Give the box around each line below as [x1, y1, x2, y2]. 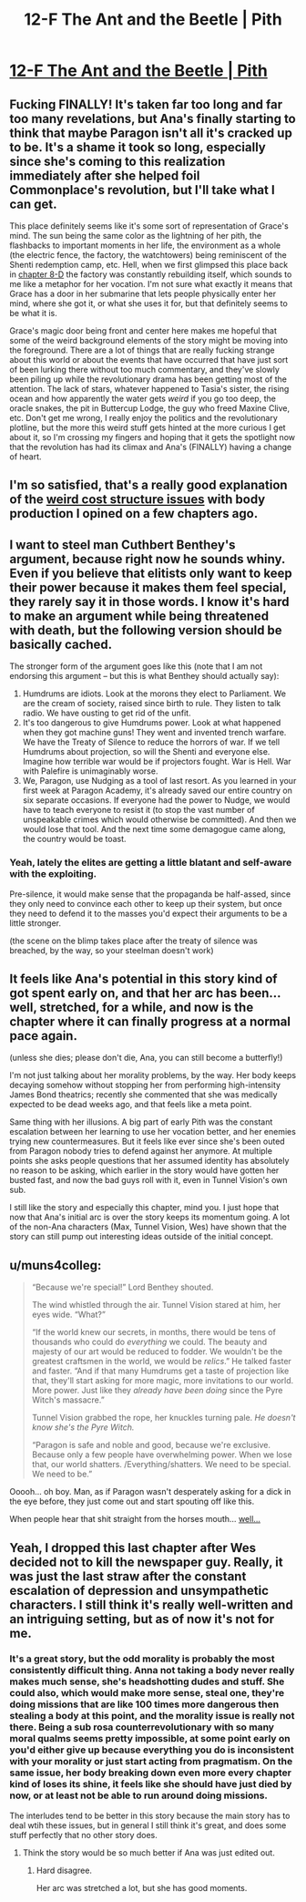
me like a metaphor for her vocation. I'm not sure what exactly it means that [9, 279, 293, 289]
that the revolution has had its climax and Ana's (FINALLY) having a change [9, 442, 292, 452]
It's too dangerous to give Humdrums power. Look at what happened [22, 717, 281, 728]
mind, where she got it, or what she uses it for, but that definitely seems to [9, 298, 289, 309]
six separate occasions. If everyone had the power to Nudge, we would [22, 795, 291, 806]
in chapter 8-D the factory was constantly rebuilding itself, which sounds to [9, 269, 292, 280]
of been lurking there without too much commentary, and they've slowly [9, 365, 280, 375]
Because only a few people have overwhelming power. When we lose [31, 1449, 293, 1460]
